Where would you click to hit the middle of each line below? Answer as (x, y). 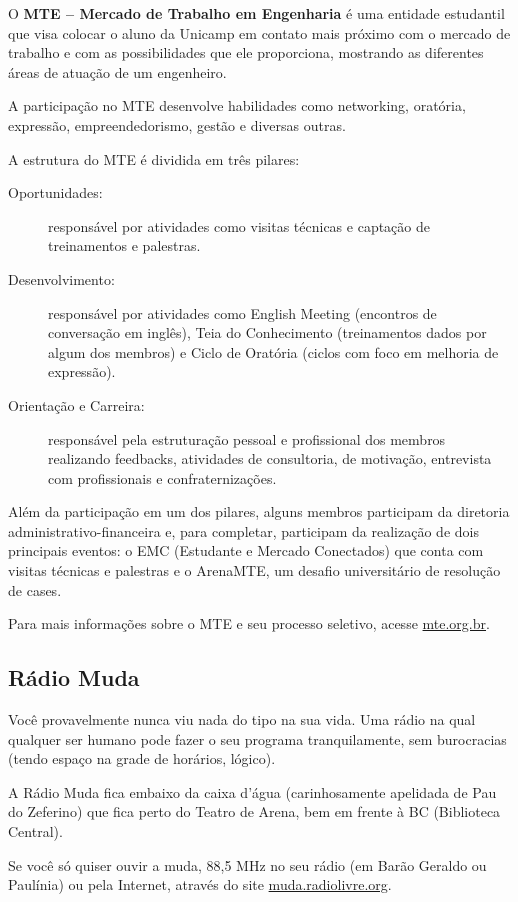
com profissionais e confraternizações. (162, 477)
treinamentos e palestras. (124, 245)
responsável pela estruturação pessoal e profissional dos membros (247, 438)
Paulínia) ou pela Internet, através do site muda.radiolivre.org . (200, 884)
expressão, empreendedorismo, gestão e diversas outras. (177, 124)
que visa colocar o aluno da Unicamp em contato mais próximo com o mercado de (259, 32)
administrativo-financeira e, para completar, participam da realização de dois (243, 530)
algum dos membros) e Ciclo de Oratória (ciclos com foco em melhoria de (273, 351)
